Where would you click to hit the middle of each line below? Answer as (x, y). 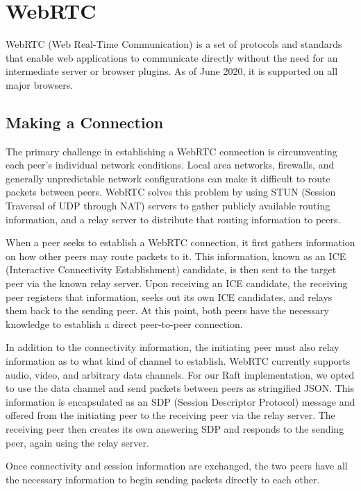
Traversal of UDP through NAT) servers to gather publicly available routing (168, 206)
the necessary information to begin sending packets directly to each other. (163, 479)
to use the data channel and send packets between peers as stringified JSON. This (180, 388)
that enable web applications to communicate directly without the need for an (172, 57)
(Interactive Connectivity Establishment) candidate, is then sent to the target (171, 269)
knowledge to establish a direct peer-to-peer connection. (124, 324)
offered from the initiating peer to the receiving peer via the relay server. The (170, 415)
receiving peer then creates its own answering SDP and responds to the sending (175, 428)
